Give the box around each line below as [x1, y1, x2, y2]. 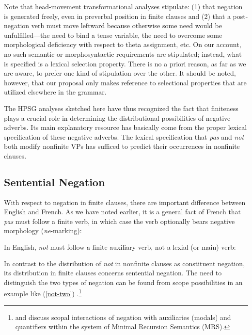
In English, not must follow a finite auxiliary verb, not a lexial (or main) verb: [4, 242, 236, 252]
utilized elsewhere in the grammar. [4, 87, 107, 97]
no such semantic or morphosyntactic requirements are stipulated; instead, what [4, 48, 242, 59]
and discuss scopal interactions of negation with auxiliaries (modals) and [15, 312, 231, 322]
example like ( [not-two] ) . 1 [4, 287, 82, 299]
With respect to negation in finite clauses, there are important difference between [4, 197, 246, 207]
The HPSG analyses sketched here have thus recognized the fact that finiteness [4, 103, 238, 113]
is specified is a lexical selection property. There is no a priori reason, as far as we [4, 58, 246, 68]
